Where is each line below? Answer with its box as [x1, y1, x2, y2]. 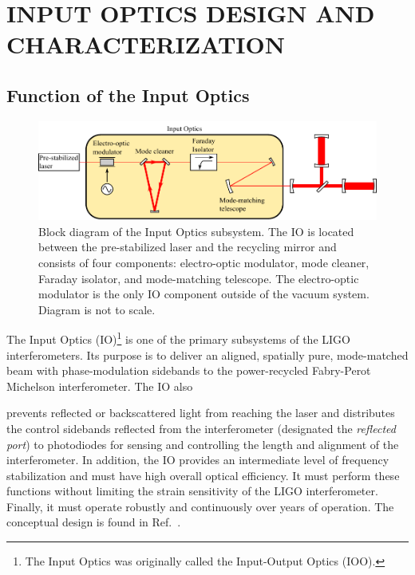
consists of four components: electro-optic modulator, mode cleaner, [38, 254, 370, 270]
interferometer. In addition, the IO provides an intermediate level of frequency [6, 451, 389, 468]
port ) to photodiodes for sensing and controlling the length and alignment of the [6, 435, 399, 452]
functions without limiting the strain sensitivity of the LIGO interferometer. [6, 482, 378, 499]
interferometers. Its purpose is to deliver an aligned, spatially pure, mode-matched [6, 346, 409, 363]
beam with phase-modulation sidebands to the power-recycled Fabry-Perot [6, 362, 371, 379]
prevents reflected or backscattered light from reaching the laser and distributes [6, 404, 395, 421]
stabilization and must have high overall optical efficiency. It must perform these [6, 467, 400, 483]
